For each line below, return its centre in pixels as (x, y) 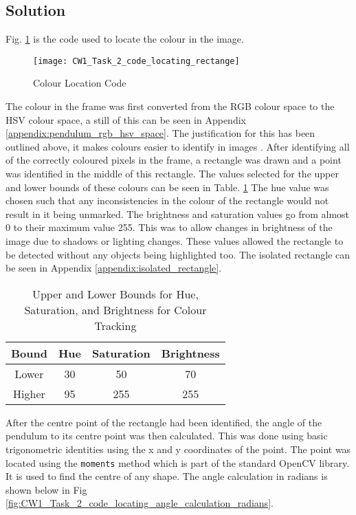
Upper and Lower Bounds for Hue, (115, 294)
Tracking (115, 325)
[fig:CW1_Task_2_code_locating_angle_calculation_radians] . (140, 503)
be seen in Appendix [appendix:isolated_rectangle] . (114, 268)
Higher (29, 393)
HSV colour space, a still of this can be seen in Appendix (126, 119)
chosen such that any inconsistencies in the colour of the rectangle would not (167, 200)
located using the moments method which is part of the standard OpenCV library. (178, 462)
